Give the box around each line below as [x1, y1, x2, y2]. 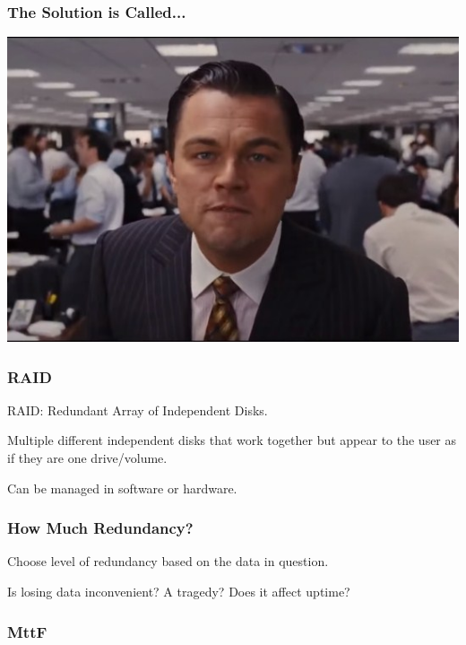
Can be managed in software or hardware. [7, 478, 237, 497]
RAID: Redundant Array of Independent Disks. [7, 400, 268, 419]
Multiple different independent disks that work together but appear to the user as [7, 431, 457, 449]
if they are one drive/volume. [7, 448, 168, 466]
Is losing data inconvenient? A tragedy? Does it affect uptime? [7, 581, 350, 600]
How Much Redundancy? [7, 517, 194, 539]
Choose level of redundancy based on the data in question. [7, 552, 329, 571]
